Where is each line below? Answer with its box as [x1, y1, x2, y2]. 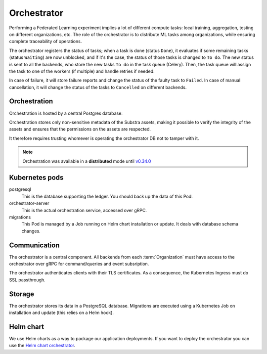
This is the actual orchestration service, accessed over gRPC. [21, 207, 147, 213]
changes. [21, 228, 41, 234]
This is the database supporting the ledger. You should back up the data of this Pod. [21, 193, 193, 199]
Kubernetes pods [9, 174, 64, 182]
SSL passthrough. [9, 277, 45, 283]
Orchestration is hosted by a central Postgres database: [9, 110, 123, 116]
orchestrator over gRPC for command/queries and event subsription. [9, 261, 149, 267]
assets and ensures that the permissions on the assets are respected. [9, 126, 151, 132]
